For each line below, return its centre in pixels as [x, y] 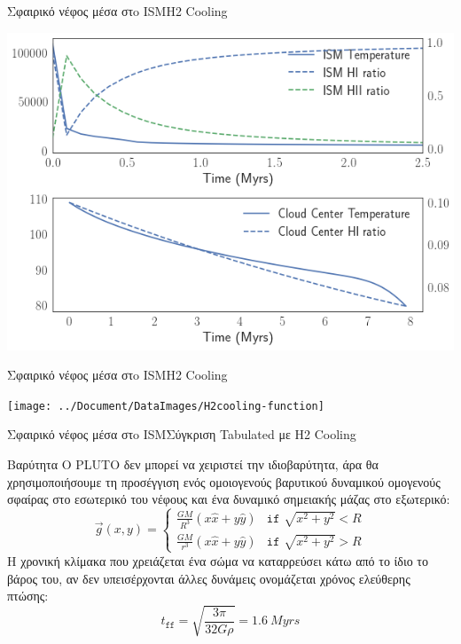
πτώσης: [28, 596]
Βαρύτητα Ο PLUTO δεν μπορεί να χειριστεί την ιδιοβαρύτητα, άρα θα [193, 463]
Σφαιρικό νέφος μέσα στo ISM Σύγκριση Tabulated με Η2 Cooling [182, 434]
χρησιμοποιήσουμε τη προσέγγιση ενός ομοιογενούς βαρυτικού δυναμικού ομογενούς [224, 481]
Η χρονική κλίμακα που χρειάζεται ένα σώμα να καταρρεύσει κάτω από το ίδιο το [218, 560]
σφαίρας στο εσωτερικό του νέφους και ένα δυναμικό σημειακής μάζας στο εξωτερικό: [229, 499]
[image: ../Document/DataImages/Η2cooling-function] [166, 406]
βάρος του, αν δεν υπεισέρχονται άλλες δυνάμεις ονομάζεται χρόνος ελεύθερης [209, 578]
